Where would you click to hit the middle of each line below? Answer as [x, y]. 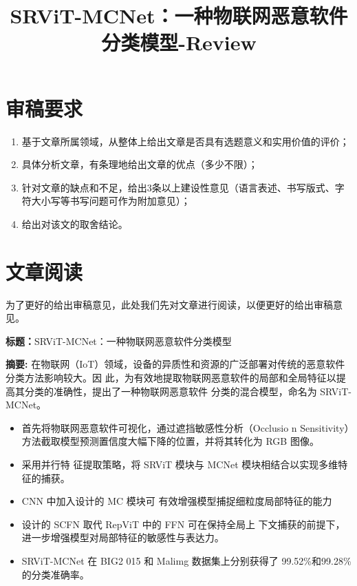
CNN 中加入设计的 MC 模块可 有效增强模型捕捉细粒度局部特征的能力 [177, 501]
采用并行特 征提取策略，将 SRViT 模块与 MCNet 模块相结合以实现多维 [180, 464]
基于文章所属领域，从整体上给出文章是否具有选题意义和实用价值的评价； [185, 141]
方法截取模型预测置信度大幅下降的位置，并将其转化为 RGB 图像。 [170, 441]
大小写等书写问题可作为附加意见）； [111, 201]
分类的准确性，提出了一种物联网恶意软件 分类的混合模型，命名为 [171, 391]
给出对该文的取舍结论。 [75, 223]
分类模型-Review [179, 42]
